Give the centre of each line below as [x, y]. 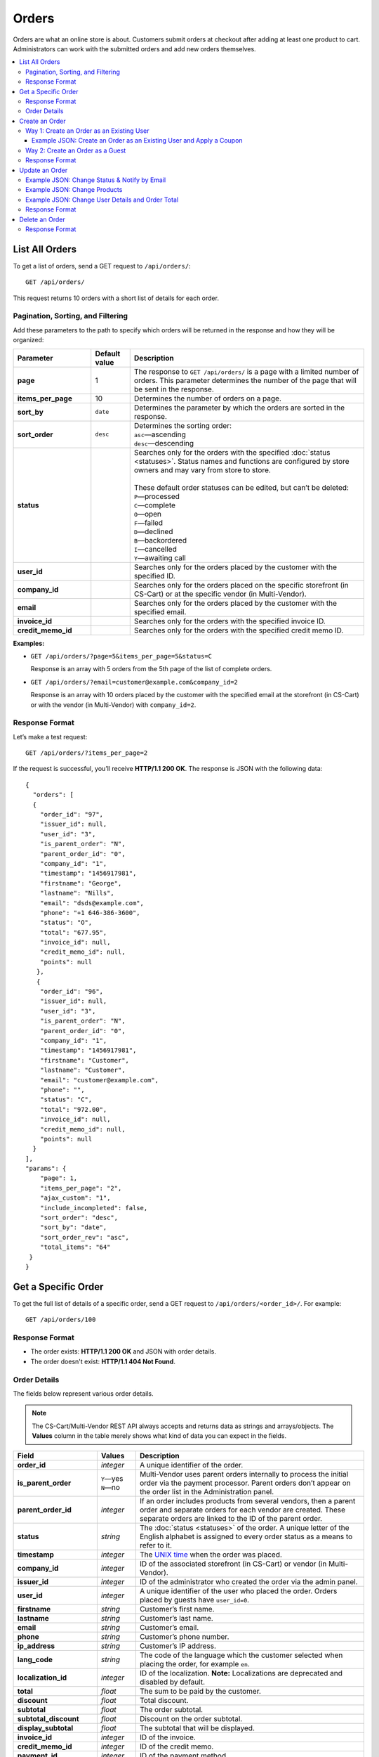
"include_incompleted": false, [94, 1208]
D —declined [153, 531]
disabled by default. [172, 1682]
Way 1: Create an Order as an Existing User [88, 131]
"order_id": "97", [72, 815]
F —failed [148, 522]
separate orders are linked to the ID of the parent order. [231, 1518]
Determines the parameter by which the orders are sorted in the [239, 408]
